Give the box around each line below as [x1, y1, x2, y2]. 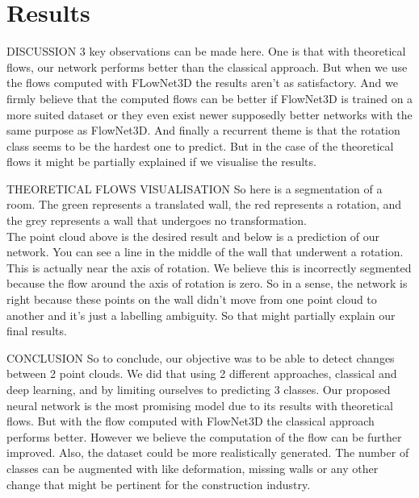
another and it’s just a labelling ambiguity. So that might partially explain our [6, 306, 396, 323]
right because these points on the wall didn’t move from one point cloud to [6, 291, 377, 308]
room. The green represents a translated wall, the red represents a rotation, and [6, 196, 402, 213]
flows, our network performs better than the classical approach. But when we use [6, 58, 408, 75]
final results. [6, 322, 67, 339]
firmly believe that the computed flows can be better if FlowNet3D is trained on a [6, 89, 413, 106]
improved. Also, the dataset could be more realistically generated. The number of [6, 444, 409, 461]
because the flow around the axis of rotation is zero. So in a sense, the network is [6, 275, 408, 292]
